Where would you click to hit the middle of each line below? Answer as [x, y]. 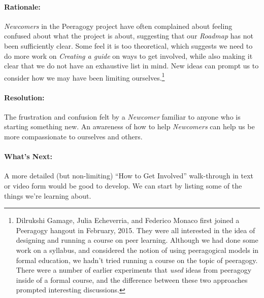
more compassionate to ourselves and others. [73, 136]
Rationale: [22, 6]
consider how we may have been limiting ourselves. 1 [85, 77]
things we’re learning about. [48, 195]
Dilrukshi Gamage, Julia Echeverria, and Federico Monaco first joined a [128, 220]
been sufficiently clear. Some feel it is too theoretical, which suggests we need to [128, 45]
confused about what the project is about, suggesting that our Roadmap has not [129, 36]
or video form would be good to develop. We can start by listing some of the [123, 185]
